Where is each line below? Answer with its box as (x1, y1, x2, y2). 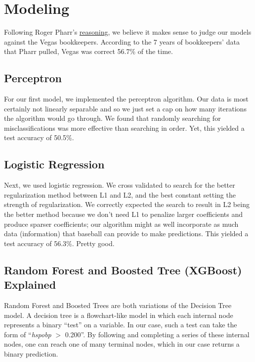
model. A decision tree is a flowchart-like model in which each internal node (4, 310, 233, 320)
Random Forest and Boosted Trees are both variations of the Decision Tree (4, 300, 232, 310)
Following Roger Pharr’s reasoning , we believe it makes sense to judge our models (4, 27, 252, 37)
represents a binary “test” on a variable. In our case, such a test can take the (4, 319, 237, 330)
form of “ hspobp (4, 329, 51, 339)
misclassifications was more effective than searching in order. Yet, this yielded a (4, 122, 245, 133)
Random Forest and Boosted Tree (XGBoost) (4, 262, 242, 277)
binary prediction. (4, 349, 58, 359)
